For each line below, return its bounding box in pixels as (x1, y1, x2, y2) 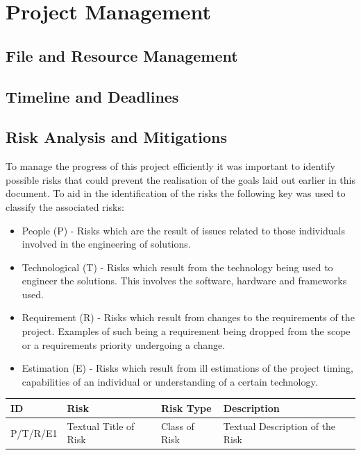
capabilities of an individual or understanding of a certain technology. (22, 374, 318, 388)
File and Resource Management (6, 44, 238, 66)
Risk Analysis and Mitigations (6, 126, 228, 148)
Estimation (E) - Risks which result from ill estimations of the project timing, (22, 361, 353, 375)
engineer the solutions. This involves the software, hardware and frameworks (22, 273, 347, 288)
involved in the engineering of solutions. (22, 237, 191, 251)
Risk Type (160, 400, 212, 415)
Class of (160, 418, 194, 433)
